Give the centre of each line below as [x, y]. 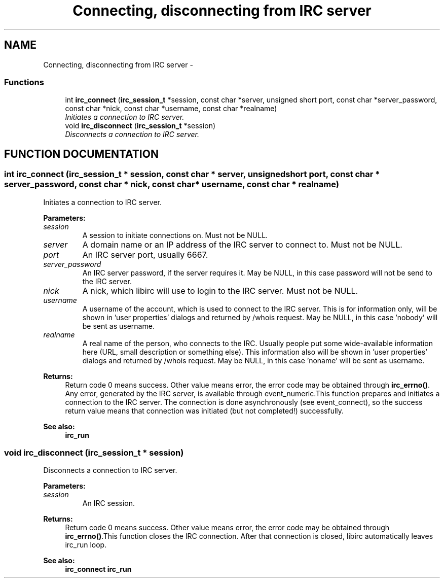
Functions [24, 82]
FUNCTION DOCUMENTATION [81, 154]
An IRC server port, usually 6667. [145, 254]
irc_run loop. [86, 545]
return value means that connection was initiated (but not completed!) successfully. [205, 410]
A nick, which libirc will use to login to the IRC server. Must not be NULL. [220, 290]
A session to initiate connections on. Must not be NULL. [175, 235]
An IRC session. [109, 503]
